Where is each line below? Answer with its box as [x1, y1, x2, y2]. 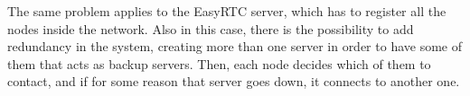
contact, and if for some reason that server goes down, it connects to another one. [7, 72, 460, 91]
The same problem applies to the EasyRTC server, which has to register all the [7, 2, 446, 20]
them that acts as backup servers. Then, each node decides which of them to [7, 54, 431, 73]
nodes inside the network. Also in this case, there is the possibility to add [7, 19, 414, 38]
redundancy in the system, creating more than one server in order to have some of [7, 37, 462, 56]
